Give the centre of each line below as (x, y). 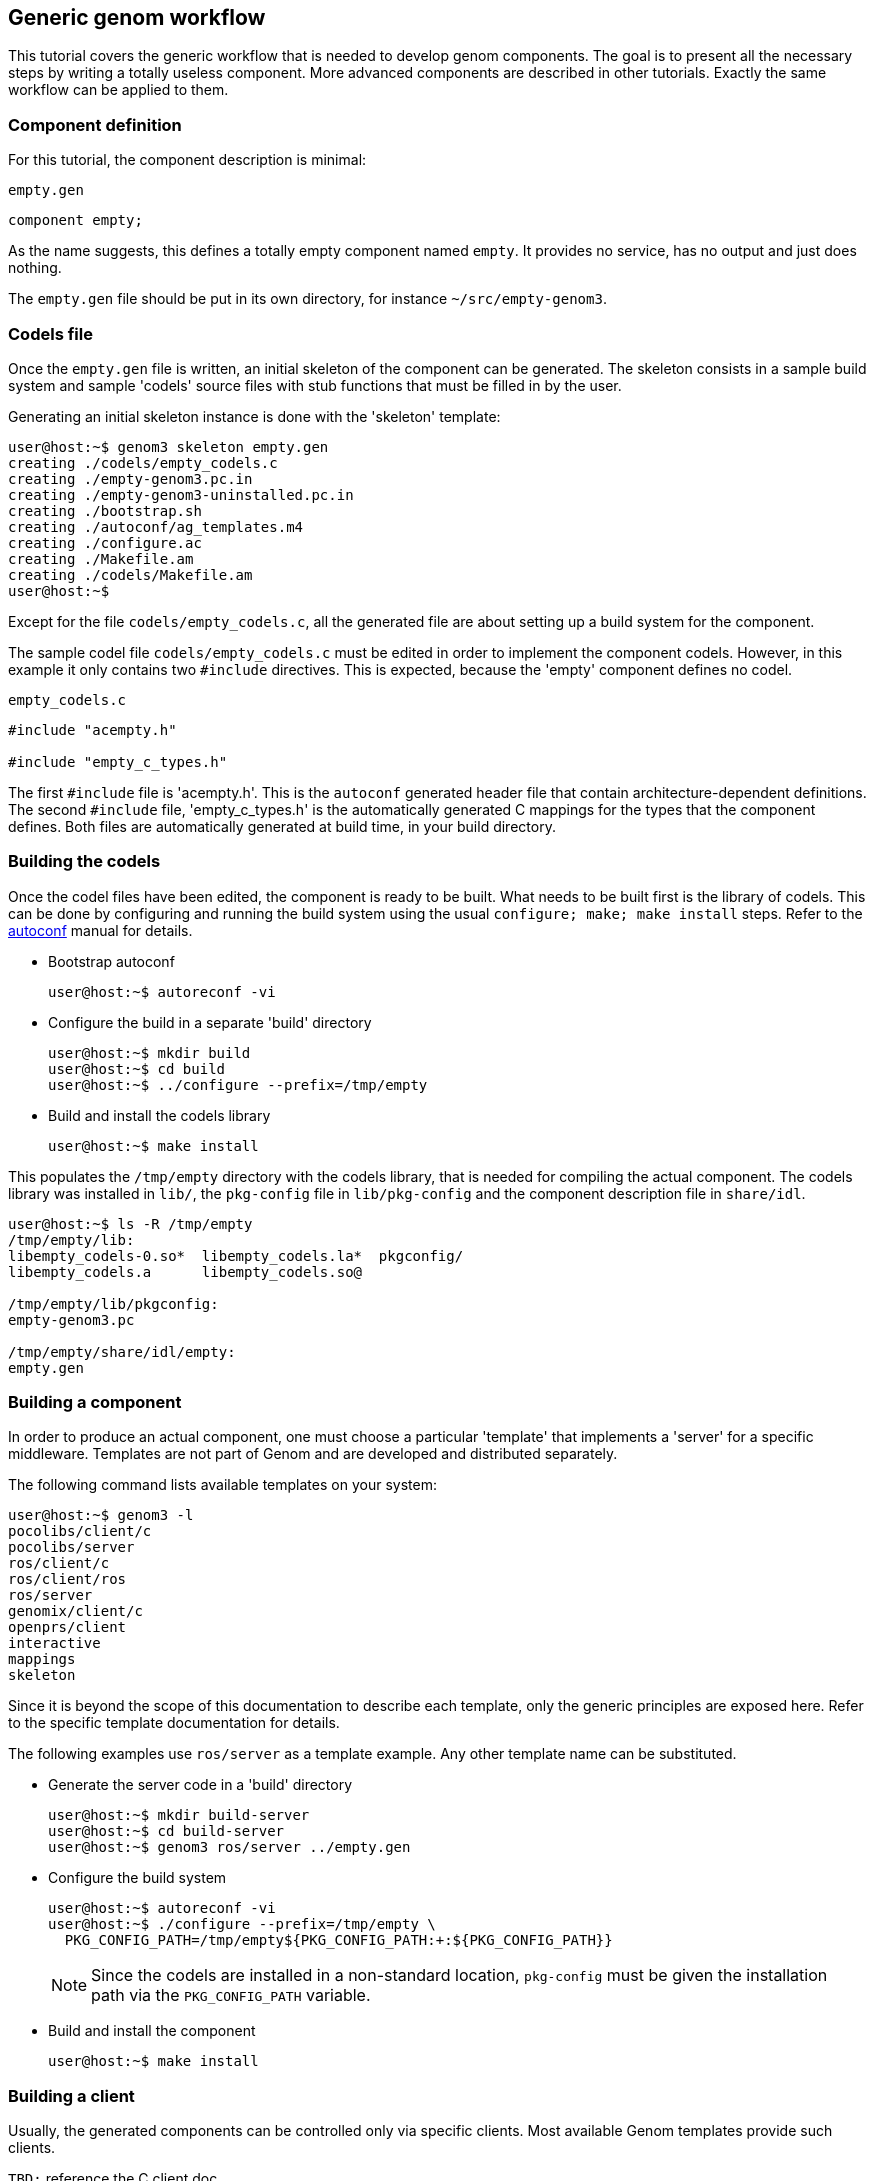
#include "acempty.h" (92, 729)
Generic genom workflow (137, 17)
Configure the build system (137, 1878)
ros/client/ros (67, 1579)
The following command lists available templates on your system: (222, 1485)
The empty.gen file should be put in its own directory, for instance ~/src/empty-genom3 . (307, 299)
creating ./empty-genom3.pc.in (130, 478)
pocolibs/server (71, 1547)
